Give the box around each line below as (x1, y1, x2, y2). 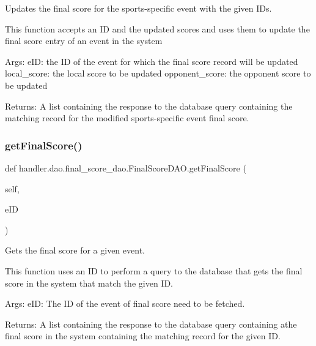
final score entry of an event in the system (5, 34, 163, 47)
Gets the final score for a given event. (5, 244, 145, 257)
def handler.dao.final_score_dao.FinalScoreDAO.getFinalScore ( (5, 161, 246, 174)
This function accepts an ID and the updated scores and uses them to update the (5, 22, 310, 35)
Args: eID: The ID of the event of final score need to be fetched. (5, 297, 245, 310)
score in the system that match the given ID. (5, 276, 173, 289)
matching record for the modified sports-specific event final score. (5, 111, 249, 124)
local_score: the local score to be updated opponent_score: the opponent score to (5, 67, 311, 80)
